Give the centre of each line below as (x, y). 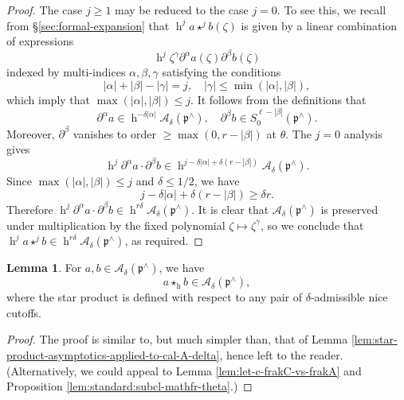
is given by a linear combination (319, 25)
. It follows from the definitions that (278, 99)
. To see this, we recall (331, 10)
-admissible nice (349, 297)
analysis (363, 133)
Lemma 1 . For (44, 268)
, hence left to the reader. (281, 354)
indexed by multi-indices (66, 72)
